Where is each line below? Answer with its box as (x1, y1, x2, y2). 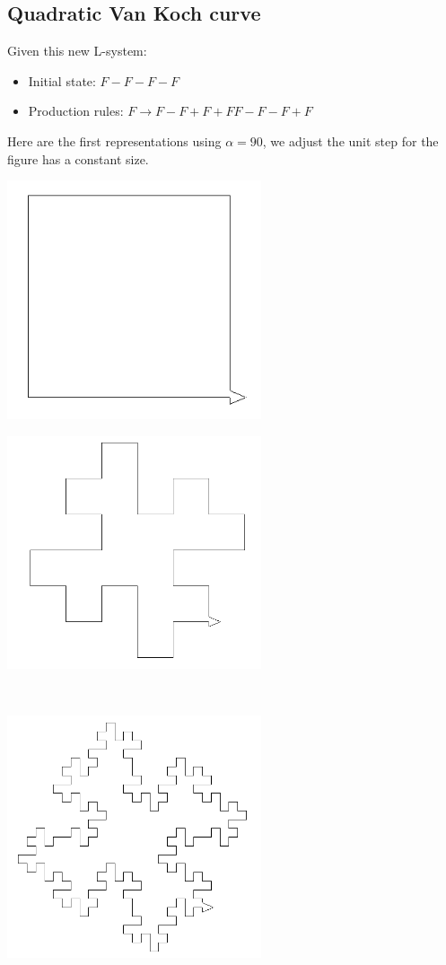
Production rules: (28, 101, 124, 120)
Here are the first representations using (7, 131, 222, 150)
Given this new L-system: (7, 41, 147, 60)
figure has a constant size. (7, 149, 149, 168)
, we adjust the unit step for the (262, 131, 439, 150)
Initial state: (28, 71, 96, 90)
